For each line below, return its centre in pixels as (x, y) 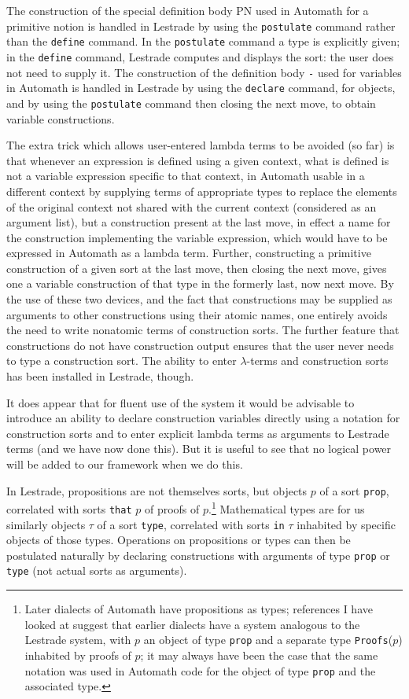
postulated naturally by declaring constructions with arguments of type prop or (198, 555)
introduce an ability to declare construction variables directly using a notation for (203, 418)
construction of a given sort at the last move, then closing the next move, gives (197, 268)
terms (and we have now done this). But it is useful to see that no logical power (199, 449)
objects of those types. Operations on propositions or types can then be (179, 540)
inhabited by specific (346, 524)
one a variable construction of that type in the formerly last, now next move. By (200, 283)
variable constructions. (61, 118)
